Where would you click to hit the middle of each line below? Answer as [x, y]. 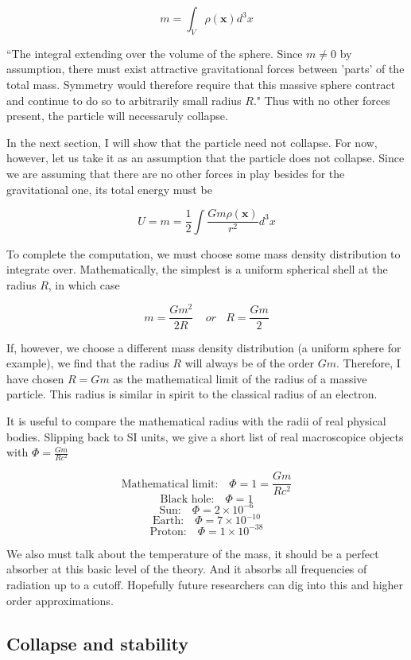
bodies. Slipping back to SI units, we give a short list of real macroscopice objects [205, 436]
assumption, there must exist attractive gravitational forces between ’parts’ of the [205, 69]
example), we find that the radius [88, 363]
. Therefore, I [368, 363]
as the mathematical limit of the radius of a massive [240, 378]
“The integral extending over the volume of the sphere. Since [155, 53]
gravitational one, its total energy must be [109, 189]
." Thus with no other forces [322, 100]
